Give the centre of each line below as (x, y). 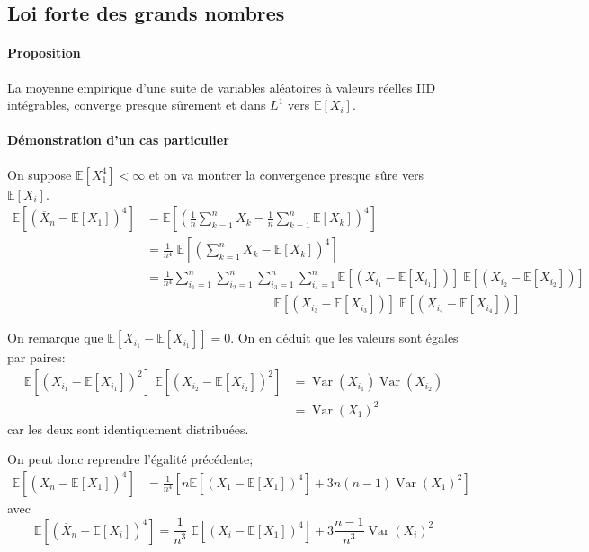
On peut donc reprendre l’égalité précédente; (130, 459)
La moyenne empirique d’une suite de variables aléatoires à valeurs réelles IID (222, 87)
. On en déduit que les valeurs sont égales (344, 338)
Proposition (44, 53)
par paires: (36, 357)
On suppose (40, 174)
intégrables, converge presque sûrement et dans (137, 105)
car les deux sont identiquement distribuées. (128, 428)
